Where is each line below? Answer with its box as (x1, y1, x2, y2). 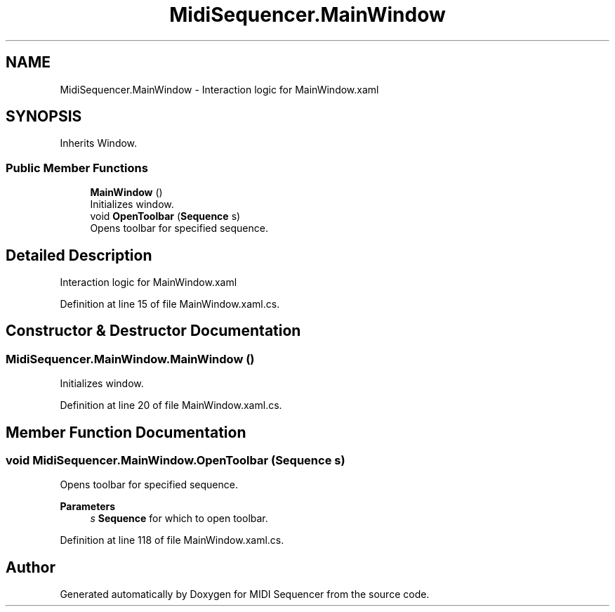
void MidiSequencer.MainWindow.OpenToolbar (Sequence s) (6, 453, 345, 468)
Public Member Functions (6, 160, 148, 175)
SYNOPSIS (6, 108, 82, 126)
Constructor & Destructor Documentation (6, 322, 301, 340)
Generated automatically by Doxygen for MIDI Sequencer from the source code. (60, 588, 430, 601)
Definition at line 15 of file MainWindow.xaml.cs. (60, 298, 280, 311)
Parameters (60, 500, 116, 513)
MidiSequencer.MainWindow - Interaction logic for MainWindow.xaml (60, 83, 379, 96)
